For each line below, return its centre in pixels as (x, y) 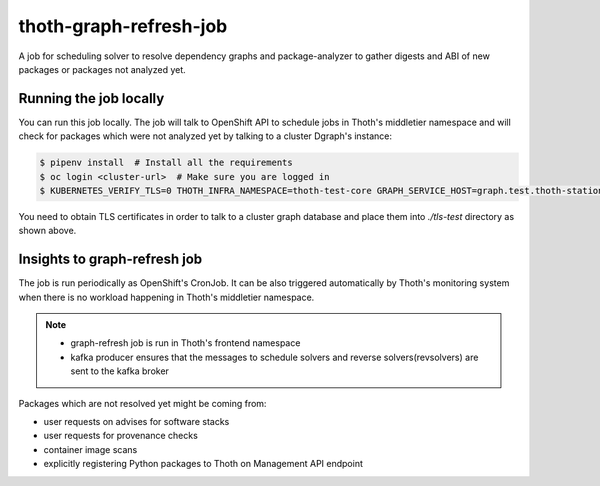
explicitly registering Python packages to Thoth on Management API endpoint (203, 464)
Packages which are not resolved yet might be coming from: (142, 403)
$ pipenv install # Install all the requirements (166, 163)
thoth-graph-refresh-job (123, 26)
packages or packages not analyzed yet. (102, 69)
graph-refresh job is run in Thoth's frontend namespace (185, 343)
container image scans (90, 449)
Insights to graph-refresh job (110, 259)
